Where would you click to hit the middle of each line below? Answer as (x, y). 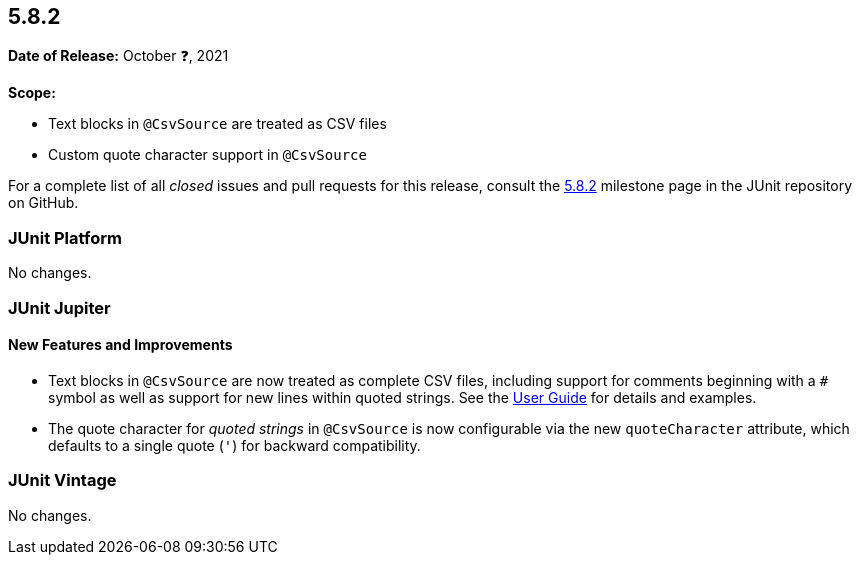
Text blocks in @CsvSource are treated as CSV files (217, 124)
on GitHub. (43, 203)
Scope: (32, 93)
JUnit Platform (65, 237)
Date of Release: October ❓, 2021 (118, 56)
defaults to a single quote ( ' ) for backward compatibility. (234, 445)
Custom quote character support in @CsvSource (207, 155)
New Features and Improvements (120, 345)
